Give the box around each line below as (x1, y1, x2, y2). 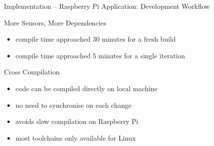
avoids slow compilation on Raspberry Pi (15, 116, 139, 126)
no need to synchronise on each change (15, 99, 132, 110)
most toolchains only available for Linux (15, 132, 136, 143)
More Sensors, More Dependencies (4, 17, 106, 27)
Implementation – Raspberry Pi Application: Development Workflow (4, 1, 210, 11)
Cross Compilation (4, 67, 60, 77)
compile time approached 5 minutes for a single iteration (15, 50, 185, 60)
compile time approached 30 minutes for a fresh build (15, 34, 176, 44)
